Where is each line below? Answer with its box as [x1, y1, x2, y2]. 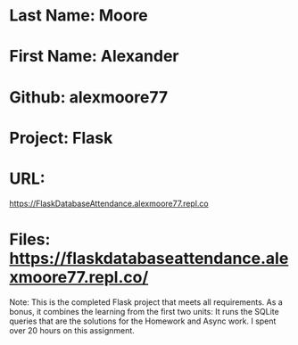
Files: [9, 229, 51, 250]
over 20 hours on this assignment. [9, 324, 136, 335]
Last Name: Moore [9, 5, 149, 26]
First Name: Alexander [9, 46, 180, 67]
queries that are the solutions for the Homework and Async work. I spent [9, 316, 277, 326]
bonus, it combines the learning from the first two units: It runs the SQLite [9, 306, 279, 316]
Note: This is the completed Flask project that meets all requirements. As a [9, 296, 283, 308]
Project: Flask [9, 127, 113, 148]
